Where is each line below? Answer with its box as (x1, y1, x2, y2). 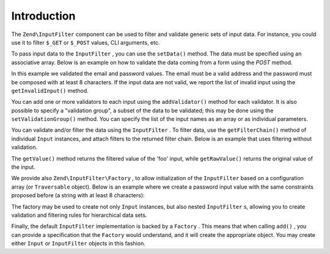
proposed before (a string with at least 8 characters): (11, 192, 145, 199)
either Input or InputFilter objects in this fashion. (11, 240, 146, 247)
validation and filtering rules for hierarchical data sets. (11, 211, 147, 219)
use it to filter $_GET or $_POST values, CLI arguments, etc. (11, 38, 160, 46)
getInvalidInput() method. (11, 87, 89, 94)
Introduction (11, 9, 76, 23)
